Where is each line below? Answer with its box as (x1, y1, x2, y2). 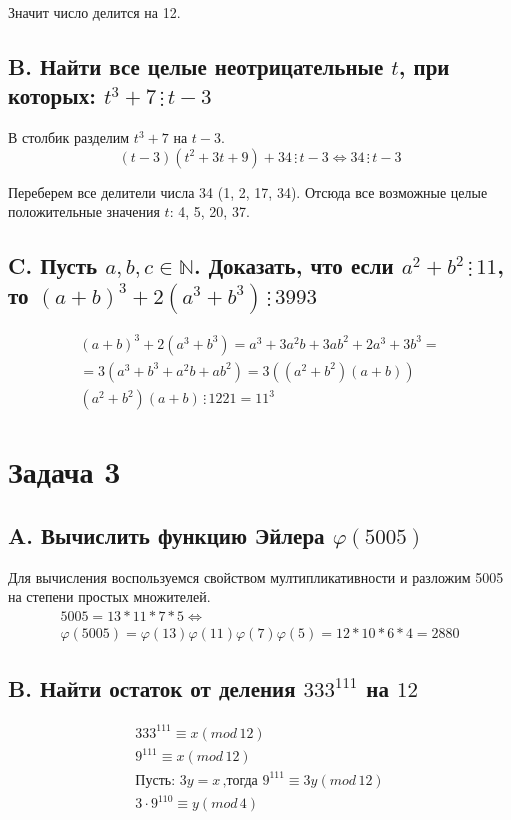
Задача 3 (8, 451, 121, 492)
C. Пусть (8, 250, 98, 281)
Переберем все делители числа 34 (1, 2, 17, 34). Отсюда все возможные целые (8, 181, 488, 202)
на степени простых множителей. (8, 586, 211, 607)
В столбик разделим (8, 127, 130, 148)
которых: (8, 80, 96, 111)
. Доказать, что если (193, 250, 394, 281)
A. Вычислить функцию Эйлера (8, 519, 325, 550)
